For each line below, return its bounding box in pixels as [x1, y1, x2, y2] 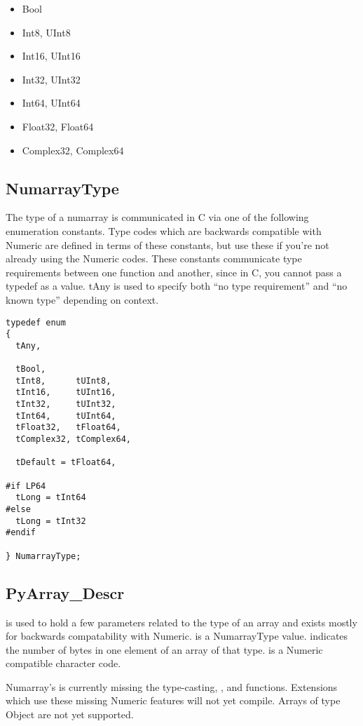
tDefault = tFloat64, [15, 457, 116, 468]
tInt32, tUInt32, [15, 399, 116, 410]
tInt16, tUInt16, [15, 387, 116, 398]
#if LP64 [6, 480, 46, 491]
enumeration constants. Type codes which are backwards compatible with [6, 223, 322, 238]
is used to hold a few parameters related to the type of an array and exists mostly [6, 614, 357, 629]
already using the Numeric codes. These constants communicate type [6, 251, 302, 266]
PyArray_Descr [6, 582, 125, 603]
